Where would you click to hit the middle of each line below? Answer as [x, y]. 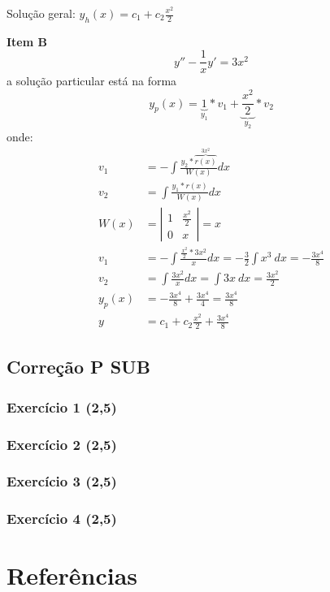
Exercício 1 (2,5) [62, 406]
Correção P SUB [78, 367]
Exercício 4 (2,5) [62, 519]
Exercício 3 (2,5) [62, 481]
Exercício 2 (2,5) [62, 444]
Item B [27, 41]
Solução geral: [41, 13]
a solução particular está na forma [92, 81]
